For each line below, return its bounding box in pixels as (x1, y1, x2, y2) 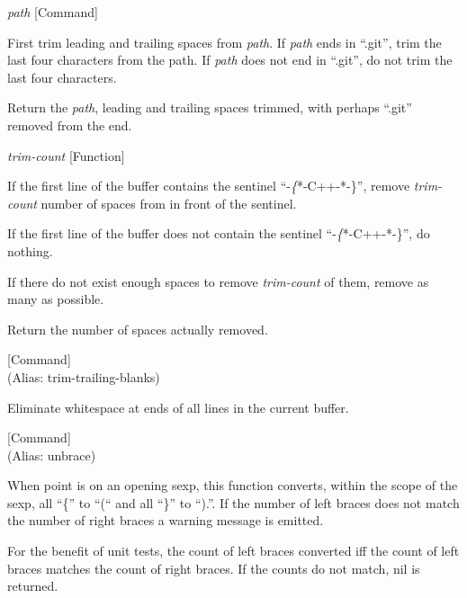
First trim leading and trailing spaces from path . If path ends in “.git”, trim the (7, 32, 442, 51)
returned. (7, 576, 58, 595)
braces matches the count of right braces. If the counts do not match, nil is (7, 558, 420, 577)
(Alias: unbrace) (7, 445, 96, 464)
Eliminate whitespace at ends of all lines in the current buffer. (7, 397, 349, 416)
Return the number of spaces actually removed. (7, 319, 268, 338)
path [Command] (7, 3, 98, 21)
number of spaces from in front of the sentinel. (40, 193, 297, 212)
